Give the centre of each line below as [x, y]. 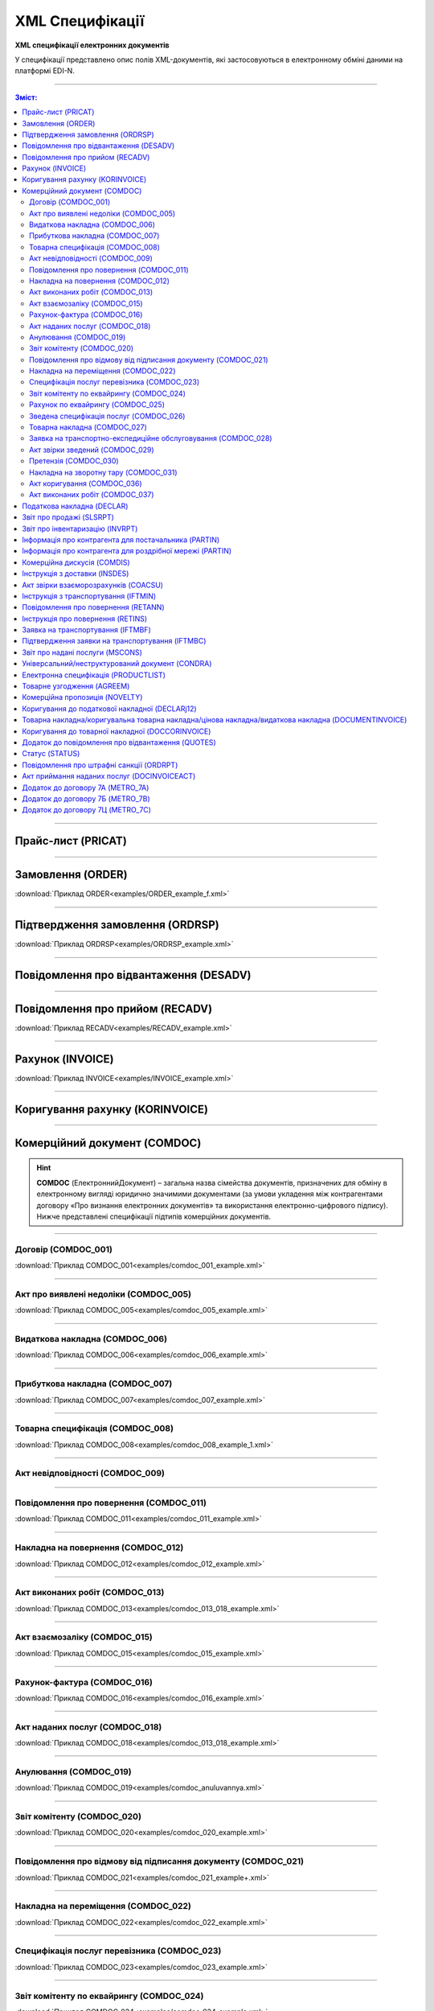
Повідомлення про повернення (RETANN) [93, 607]
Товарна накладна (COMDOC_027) [88, 427]
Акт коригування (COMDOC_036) [86, 483]
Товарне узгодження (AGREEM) [76, 686]
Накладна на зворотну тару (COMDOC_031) [103, 472]
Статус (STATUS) [51, 754]
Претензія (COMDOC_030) [74, 461]
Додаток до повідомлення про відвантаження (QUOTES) [119, 742]
